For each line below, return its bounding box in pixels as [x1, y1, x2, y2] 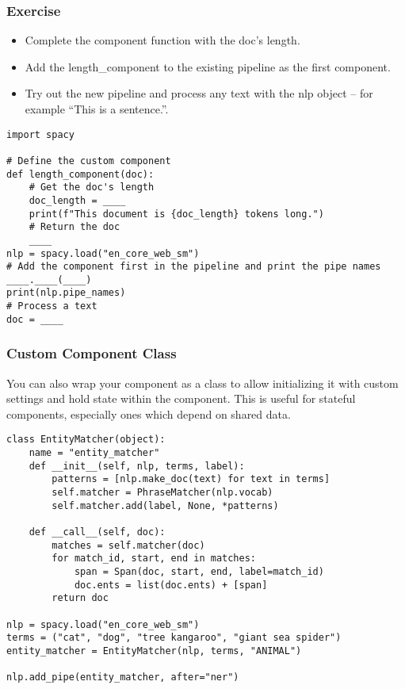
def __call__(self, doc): [29, 526, 166, 538]
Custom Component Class [6, 343, 177, 363]
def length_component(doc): [6, 168, 155, 180]
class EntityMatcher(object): [6, 434, 166, 446]
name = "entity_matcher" [29, 447, 160, 459]
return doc [52, 592, 109, 604]
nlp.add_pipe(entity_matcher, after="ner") [6, 672, 239, 683]
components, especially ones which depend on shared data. [6, 405, 291, 422]
